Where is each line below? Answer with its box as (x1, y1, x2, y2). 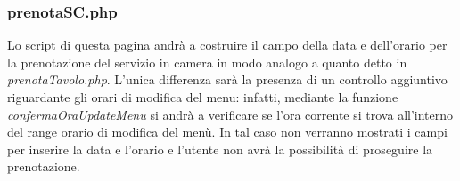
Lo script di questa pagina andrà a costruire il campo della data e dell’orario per (7, 35, 448, 54)
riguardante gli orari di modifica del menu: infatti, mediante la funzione (7, 88, 398, 106)
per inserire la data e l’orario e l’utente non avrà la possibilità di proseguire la (7, 139, 433, 158)
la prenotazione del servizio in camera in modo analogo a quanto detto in (7, 52, 407, 71)
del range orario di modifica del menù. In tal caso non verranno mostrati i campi (7, 122, 448, 141)
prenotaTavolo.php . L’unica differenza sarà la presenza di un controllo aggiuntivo (7, 70, 448, 89)
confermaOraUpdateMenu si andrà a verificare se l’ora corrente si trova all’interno (7, 105, 454, 123)
